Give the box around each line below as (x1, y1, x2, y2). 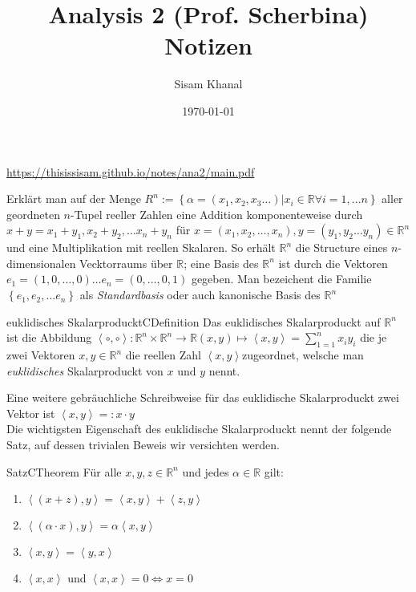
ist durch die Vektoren (278, 254, 388, 271)
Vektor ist (6, 404, 55, 421)
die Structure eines (295, 239, 388, 256)
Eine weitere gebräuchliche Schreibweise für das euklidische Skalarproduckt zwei (6, 389, 399, 406)
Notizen (164, 29, 252, 62)
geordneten (6, 205, 60, 222)
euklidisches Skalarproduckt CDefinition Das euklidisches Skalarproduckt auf (6, 313, 381, 330)
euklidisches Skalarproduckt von (6, 362, 164, 379)
